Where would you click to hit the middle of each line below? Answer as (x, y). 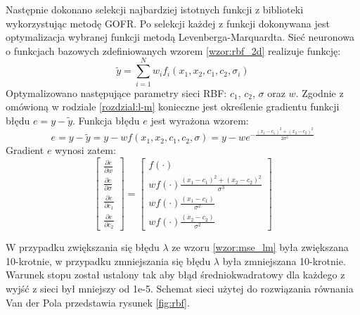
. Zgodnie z (320, 92)
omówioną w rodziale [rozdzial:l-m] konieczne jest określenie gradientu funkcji (173, 107)
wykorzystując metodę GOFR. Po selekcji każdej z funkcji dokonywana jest (168, 23)
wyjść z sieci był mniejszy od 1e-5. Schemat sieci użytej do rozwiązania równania (180, 289)
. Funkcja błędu (106, 120)
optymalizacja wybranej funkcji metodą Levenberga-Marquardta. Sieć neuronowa (180, 37)
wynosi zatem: (85, 150)
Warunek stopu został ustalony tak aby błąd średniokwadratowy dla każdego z (175, 275)
